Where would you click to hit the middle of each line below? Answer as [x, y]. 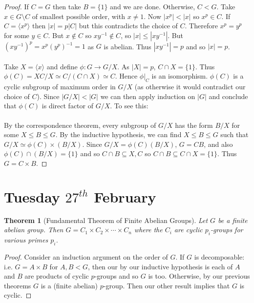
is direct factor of [68, 106]
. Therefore [201, 26]
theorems [18, 285]
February [125, 196]
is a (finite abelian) [69, 285]
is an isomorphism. [180, 76]
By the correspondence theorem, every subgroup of [80, 125]
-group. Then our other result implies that [167, 285]
